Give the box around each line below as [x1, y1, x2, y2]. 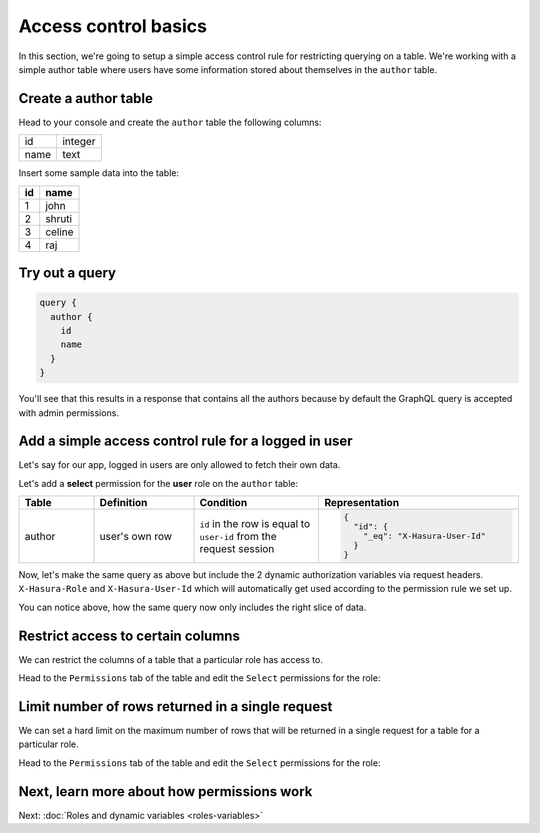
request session [199, 541, 275, 555]
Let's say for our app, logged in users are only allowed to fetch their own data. [18, 459, 341, 471]
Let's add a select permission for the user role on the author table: [18, 477, 299, 489]
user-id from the [199, 529, 277, 543]
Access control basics [18, 15, 207, 37]
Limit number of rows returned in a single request [18, 698, 333, 715]
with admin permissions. [18, 406, 120, 419]
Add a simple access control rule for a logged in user [18, 433, 354, 450]
